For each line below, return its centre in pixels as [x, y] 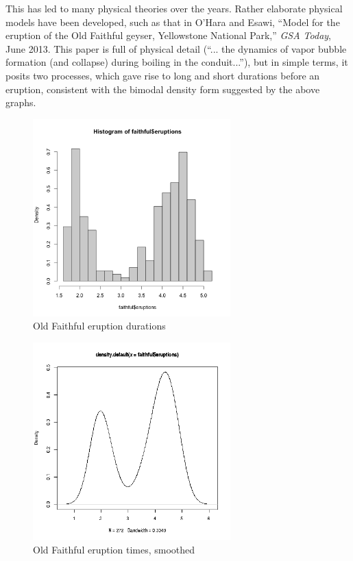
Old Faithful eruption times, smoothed [114, 549]
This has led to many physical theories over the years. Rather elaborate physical [174, 8]
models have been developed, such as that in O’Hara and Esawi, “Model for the [173, 22]
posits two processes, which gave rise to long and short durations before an [163, 75]
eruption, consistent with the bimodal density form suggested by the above [163, 89]
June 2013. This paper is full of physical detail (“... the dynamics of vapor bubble [176, 48]
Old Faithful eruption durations [99, 326]
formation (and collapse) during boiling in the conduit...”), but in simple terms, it [177, 62]
